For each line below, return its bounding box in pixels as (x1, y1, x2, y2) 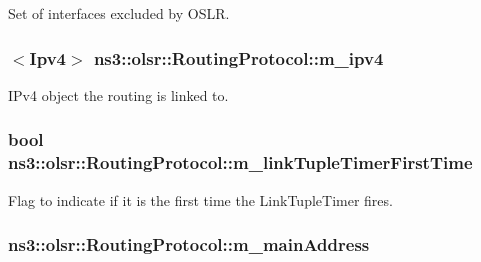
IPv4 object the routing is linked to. (8, 84, 229, 105)
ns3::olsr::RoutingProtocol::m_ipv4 (93, 45, 384, 70)
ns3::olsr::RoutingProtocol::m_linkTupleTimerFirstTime (8, 150, 473, 175)
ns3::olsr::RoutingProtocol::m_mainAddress (8, 232, 370, 257)
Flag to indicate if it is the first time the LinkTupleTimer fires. (8, 189, 393, 210)
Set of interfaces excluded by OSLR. (8, 3, 230, 23)
